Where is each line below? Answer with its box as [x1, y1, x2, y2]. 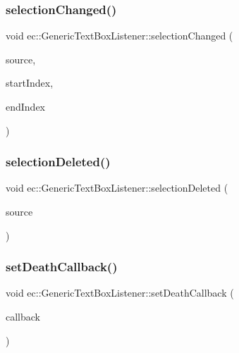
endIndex [6, 99, 46, 113]
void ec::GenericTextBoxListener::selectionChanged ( [6, 28, 233, 43]
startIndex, [6, 75, 54, 90]
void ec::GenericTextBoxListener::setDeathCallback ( [6, 285, 234, 300]
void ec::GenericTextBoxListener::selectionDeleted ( [6, 180, 228, 195]
